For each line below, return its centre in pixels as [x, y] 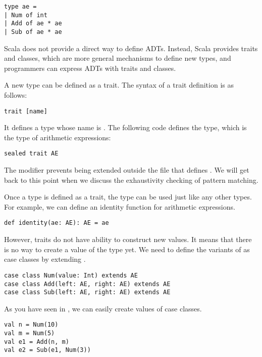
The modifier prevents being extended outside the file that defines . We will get [127, 170]
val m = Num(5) [30, 333]
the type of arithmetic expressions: [58, 137]
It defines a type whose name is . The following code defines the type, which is [125, 127]
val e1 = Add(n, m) [37, 342]
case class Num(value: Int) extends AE [71, 275]
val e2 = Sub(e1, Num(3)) [47, 350]
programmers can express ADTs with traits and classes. [90, 68]
